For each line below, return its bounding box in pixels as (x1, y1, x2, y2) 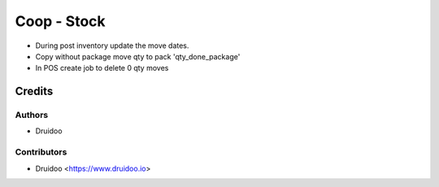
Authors (15, 110, 49, 121)
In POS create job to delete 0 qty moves (35, 63, 169, 73)
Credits (15, 85, 54, 98)
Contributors (15, 146, 67, 158)
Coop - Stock (15, 12, 106, 30)
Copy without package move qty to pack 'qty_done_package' (35, 51, 241, 61)
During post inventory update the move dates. (35, 41, 189, 50)
